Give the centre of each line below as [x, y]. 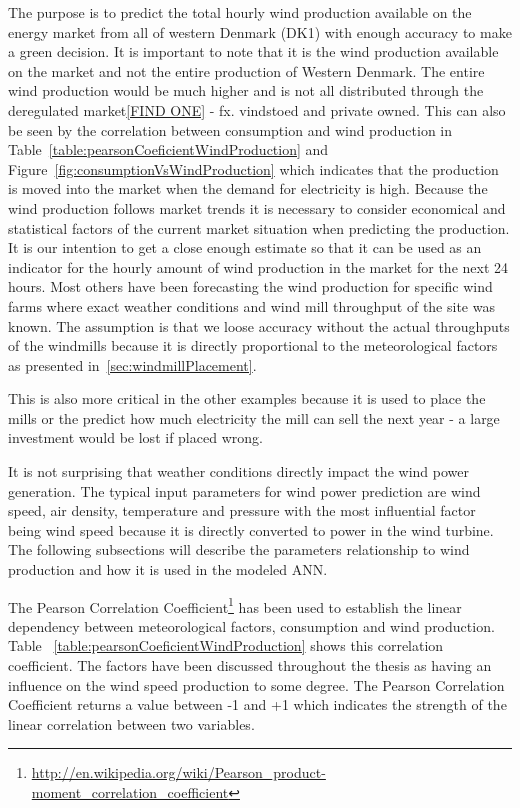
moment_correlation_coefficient [130, 792]
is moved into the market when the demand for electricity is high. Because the [248, 188]
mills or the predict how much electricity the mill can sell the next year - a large [254, 417]
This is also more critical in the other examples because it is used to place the [247, 398]
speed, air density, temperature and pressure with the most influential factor [242, 510]
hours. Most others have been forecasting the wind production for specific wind [250, 286]
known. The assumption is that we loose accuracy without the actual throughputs [259, 325]
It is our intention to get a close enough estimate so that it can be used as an [245, 247]
